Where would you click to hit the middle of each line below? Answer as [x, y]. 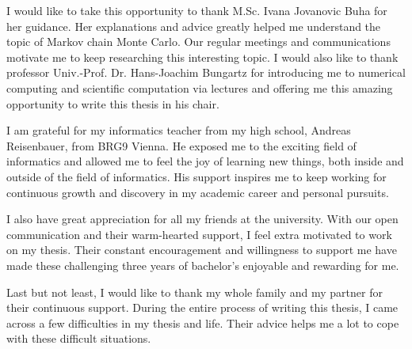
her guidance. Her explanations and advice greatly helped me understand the [194, 26]
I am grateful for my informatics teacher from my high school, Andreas [179, 130]
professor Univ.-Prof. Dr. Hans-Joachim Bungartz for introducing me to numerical [206, 72]
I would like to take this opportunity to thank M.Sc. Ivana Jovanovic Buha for [197, 10]
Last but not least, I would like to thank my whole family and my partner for [195, 292]
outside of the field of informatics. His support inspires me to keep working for [196, 176]
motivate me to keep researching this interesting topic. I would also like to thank [202, 57]
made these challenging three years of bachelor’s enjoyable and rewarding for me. [203, 265]
